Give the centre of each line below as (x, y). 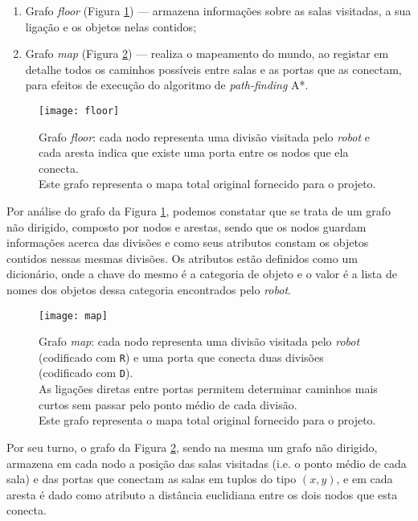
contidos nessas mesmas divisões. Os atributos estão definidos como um (182, 258)
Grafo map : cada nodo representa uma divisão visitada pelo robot (199, 341)
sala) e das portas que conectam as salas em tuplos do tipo (152, 479)
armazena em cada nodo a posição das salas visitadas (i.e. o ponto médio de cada (207, 463)
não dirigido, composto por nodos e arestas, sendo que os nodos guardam (186, 226)
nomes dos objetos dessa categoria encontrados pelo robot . (149, 289)
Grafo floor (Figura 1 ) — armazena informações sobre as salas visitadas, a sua (218, 10)
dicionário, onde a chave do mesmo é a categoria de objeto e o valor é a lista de (202, 274)
